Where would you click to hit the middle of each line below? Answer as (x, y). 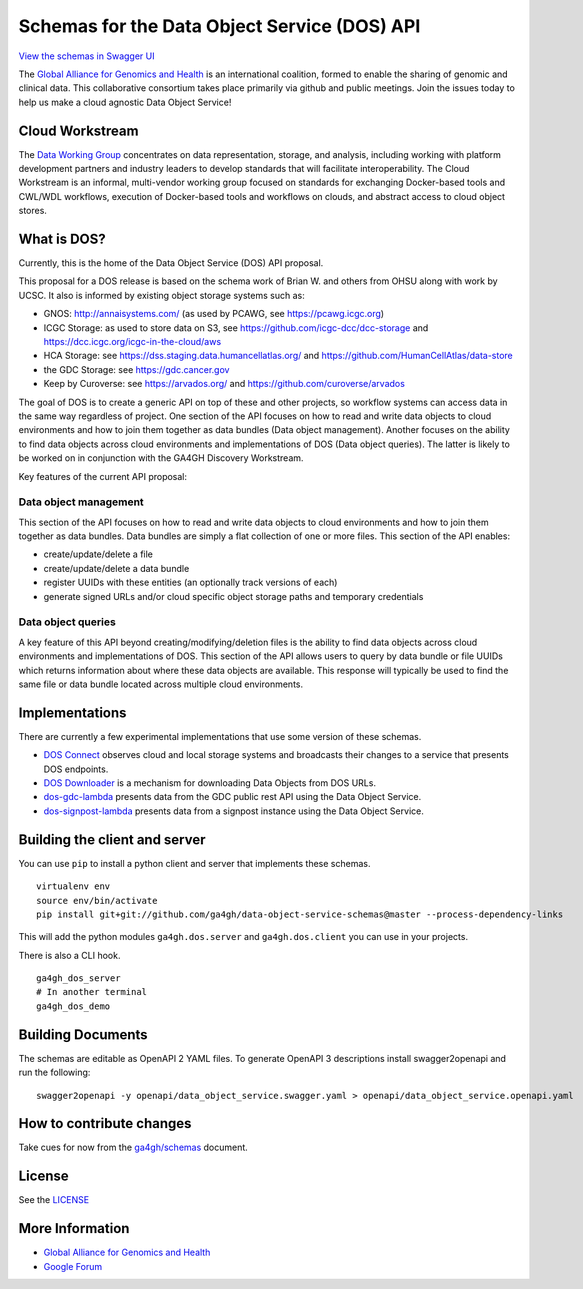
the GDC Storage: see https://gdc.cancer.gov (136, 369)
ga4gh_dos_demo (73, 1006)
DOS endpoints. (76, 769)
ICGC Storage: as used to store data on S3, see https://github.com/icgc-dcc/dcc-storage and (236, 327)
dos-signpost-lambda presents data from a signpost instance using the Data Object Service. (233, 811)
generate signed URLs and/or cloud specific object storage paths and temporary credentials (233, 596)
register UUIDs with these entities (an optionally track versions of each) (190, 582)
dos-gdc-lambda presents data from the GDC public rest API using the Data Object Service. (232, 797)
